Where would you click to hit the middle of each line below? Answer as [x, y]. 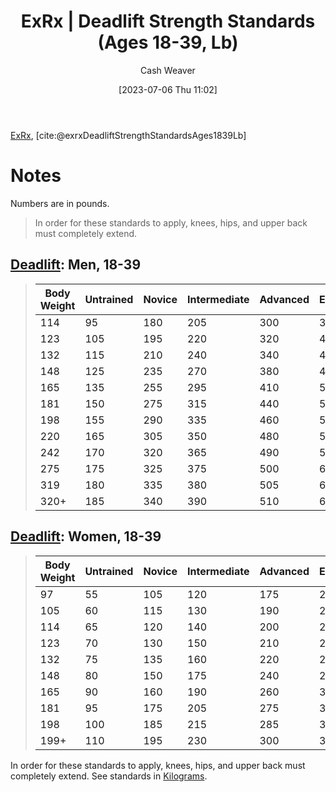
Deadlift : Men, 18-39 [76, 265]
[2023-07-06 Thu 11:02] [168, 89]
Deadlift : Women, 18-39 [86, 536]
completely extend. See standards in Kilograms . [109, 776]
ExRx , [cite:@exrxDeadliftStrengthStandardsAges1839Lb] [128, 135]
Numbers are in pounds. [60, 203]
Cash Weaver [168, 70]
